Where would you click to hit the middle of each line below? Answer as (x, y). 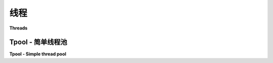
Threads (18, 28)
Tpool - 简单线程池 (38, 42)
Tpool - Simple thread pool (38, 54)
